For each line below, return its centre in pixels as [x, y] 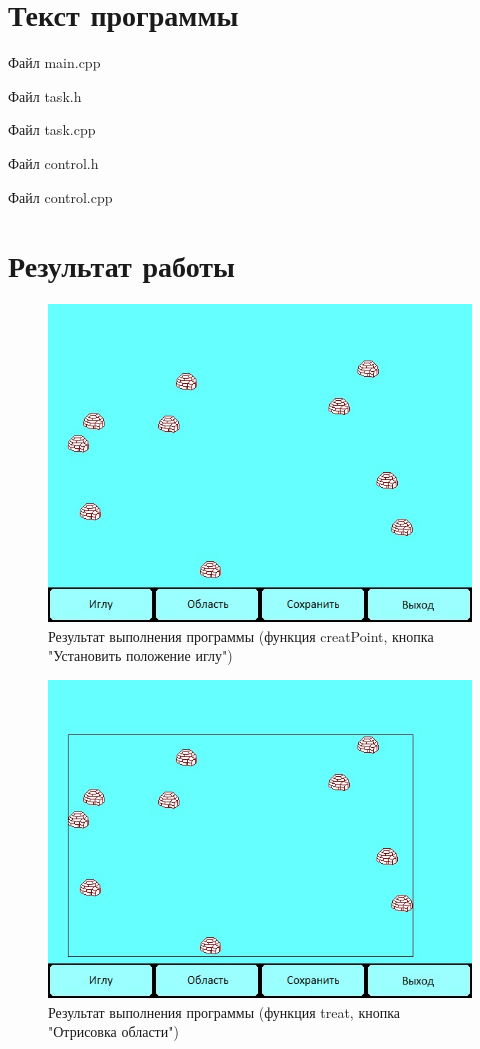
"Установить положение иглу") [140, 655]
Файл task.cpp [52, 129]
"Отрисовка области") [113, 1031]
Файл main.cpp [54, 62]
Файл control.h [53, 162]
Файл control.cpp [60, 196]
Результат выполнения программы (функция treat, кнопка [224, 1011]
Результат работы [121, 265]
